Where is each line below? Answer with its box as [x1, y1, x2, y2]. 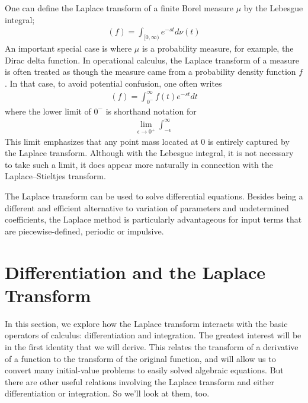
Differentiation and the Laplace [5, 259, 266, 284]
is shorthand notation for [105, 104, 197, 117]
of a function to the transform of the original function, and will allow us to [5, 352, 276, 364]
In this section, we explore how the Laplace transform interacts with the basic [5, 317, 288, 329]
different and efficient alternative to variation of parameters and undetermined [5, 201, 289, 214]
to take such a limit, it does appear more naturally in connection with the [5, 158, 273, 170]
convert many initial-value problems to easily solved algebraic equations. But [5, 364, 284, 376]
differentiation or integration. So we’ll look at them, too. [5, 387, 210, 399]
